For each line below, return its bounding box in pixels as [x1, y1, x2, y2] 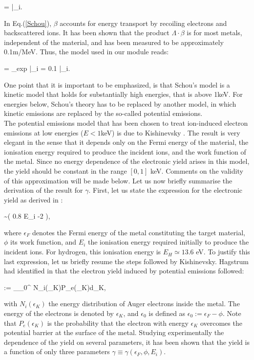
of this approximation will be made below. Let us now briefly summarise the [4, 175, 233, 185]
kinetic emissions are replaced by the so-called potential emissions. [4, 108, 203, 118]
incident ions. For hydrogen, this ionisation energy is [4, 247, 161, 257]
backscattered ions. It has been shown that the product [4, 27, 169, 38]
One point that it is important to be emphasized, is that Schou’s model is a [4, 79, 230, 90]
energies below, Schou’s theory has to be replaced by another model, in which [4, 98, 236, 109]
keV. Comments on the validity [150, 165, 243, 176]
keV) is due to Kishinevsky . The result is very [101, 127, 240, 137]
